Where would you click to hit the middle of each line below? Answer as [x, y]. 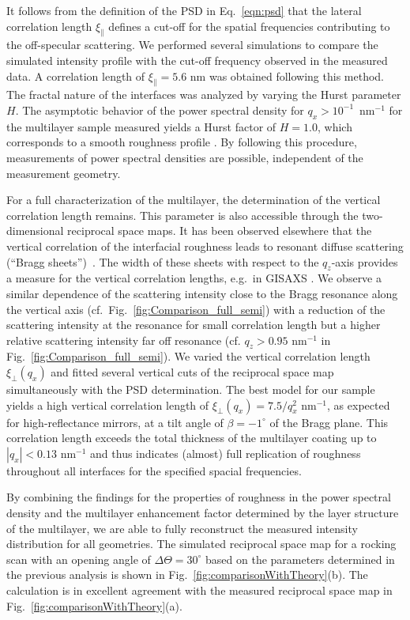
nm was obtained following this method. [287, 76]
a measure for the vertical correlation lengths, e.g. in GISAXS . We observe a [194, 278]
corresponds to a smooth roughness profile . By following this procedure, [182, 142]
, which [335, 126]
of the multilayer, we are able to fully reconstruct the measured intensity [182, 528]
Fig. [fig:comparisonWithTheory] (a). [94, 605]
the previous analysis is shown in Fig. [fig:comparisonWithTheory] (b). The [187, 575]
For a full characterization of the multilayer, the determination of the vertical [194, 200]
